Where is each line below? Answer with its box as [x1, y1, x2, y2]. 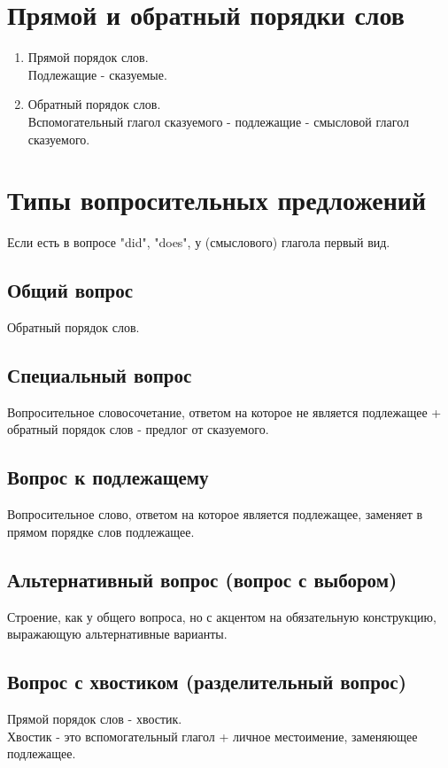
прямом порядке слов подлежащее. [7, 522, 195, 540]
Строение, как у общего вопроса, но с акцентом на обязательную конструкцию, [7, 607, 436, 625]
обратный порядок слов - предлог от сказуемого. [7, 420, 269, 438]
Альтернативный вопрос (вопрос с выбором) [7, 565, 398, 593]
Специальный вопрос [7, 361, 192, 388]
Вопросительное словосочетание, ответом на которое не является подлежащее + [7, 402, 442, 421]
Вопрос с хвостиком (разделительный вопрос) [7, 668, 407, 695]
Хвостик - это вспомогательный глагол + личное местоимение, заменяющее [7, 726, 418, 745]
